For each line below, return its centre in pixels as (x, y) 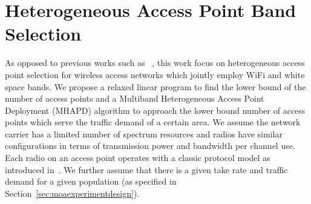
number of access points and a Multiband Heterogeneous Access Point (135, 98)
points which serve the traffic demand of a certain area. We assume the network (153, 122)
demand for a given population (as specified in (91, 181)
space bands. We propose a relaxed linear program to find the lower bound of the (155, 86)
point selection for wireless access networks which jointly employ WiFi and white (155, 74)
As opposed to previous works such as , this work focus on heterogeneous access (155, 63)
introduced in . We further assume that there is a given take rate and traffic (146, 169)
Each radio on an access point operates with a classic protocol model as (138, 158)
